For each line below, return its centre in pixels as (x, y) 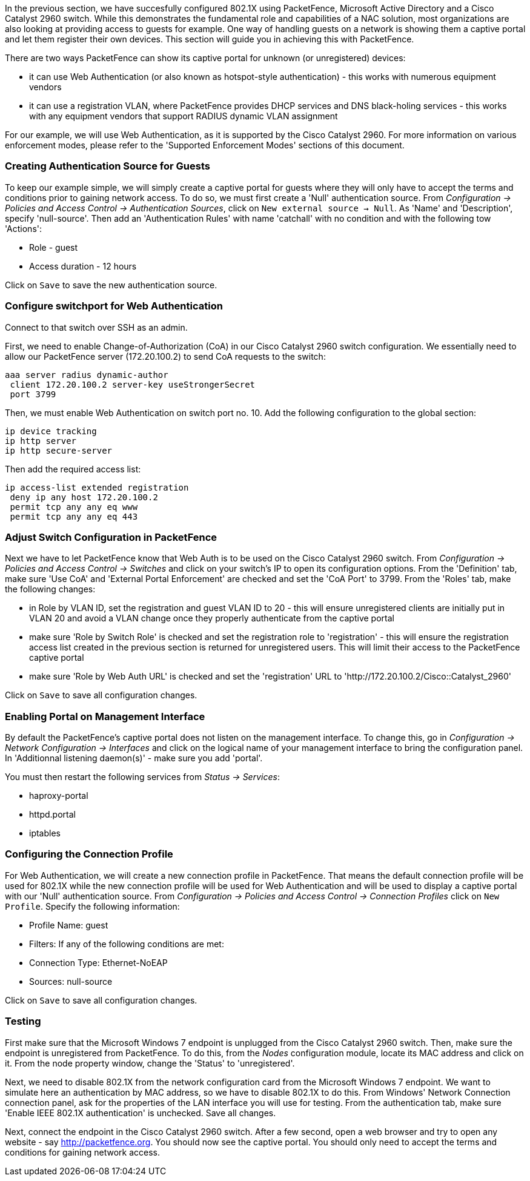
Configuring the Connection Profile (89, 854)
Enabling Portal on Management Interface (105, 716)
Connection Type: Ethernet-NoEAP (98, 962)
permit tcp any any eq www (74, 507)
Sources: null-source (71, 981)
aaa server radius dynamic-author (87, 375)
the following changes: (50, 589)
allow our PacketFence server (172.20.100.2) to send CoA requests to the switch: (165, 356)
